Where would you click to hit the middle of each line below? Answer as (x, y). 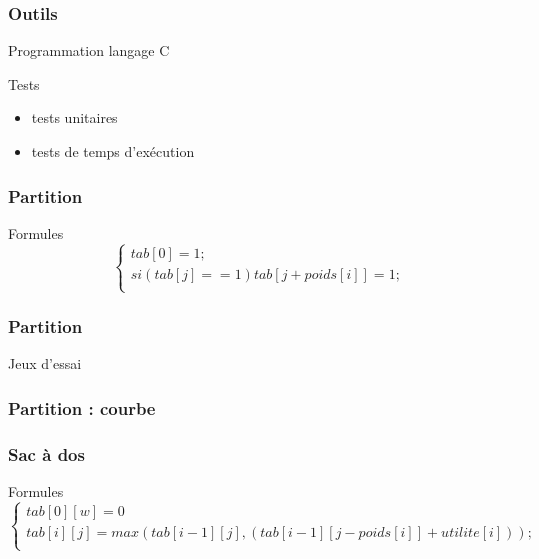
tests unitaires (74, 117)
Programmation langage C (89, 50)
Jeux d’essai (45, 363)
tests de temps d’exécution (113, 151)
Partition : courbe (82, 407)
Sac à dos (46, 453)
